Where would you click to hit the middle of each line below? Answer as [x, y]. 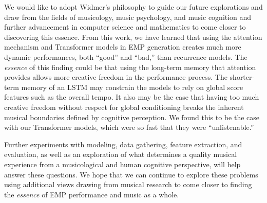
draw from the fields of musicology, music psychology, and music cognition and [128, 17]
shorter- [242, 77]
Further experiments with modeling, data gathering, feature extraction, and [123, 144]
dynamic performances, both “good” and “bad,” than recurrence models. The [126, 57]
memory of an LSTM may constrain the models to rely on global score [132, 87]
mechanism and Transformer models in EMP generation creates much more [123, 47]
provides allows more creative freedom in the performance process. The [116, 77]
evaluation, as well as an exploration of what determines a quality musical [121, 154]
